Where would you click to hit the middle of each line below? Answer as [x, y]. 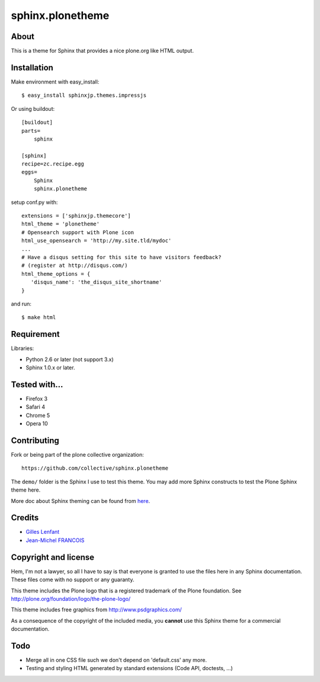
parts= [31, 131]
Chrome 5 [38, 415]
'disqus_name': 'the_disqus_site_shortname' [96, 282]
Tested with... [37, 385]
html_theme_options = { [56, 274]
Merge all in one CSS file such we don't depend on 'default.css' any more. [116, 660]
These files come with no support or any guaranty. [73, 580]
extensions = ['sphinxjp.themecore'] [76, 216]
